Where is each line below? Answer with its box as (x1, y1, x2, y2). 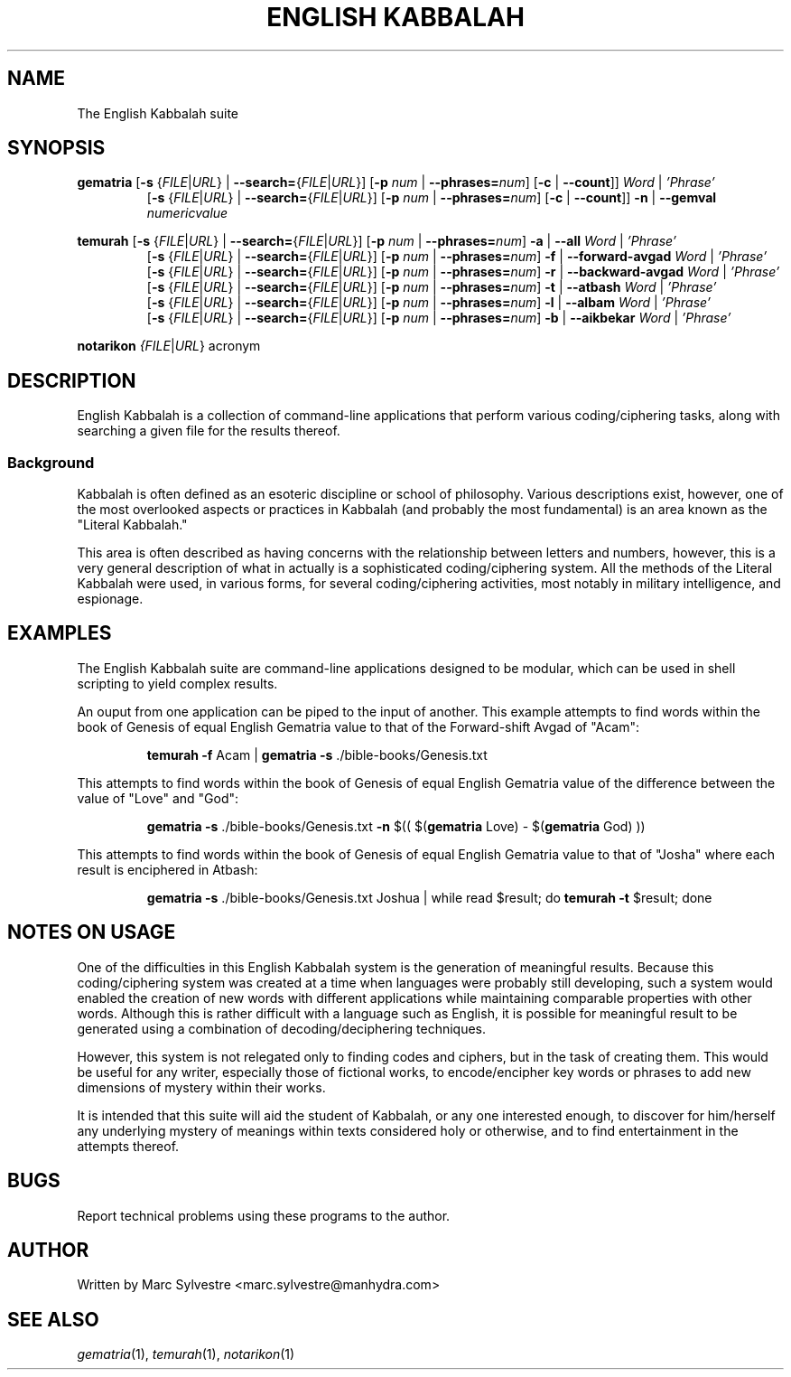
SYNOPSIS (7, 136, 106, 160)
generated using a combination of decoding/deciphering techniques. (77, 1020, 487, 1036)
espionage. (77, 591, 144, 607)
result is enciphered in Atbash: (77, 861, 258, 877)
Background (7, 453, 95, 472)
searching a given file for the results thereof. (77, 423, 340, 439)
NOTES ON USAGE (7, 921, 176, 944)
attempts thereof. (77, 1138, 180, 1154)
